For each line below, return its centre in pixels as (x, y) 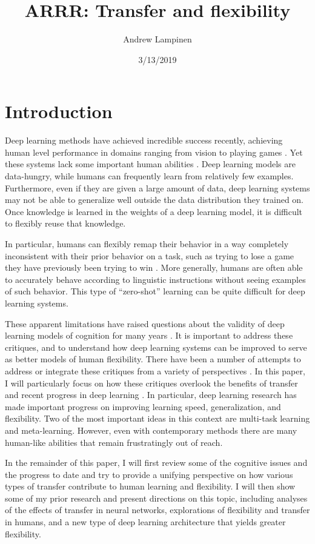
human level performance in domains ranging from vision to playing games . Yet (154, 152)
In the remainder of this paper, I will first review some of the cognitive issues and (156, 463)
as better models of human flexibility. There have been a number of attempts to (153, 359)
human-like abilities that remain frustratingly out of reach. (114, 442)
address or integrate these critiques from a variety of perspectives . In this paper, (155, 370)
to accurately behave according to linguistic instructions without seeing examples (155, 279)
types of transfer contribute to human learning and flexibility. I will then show (150, 486)
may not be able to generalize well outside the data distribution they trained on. (154, 200)
